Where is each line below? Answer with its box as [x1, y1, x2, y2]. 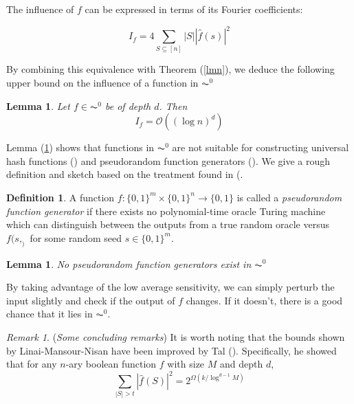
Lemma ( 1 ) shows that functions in [6, 140, 155, 155]
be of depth [104, 98, 151, 113]
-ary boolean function [65, 357, 157, 371]
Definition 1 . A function [6, 190, 115, 204]
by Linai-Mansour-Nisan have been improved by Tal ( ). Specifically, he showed [6, 343, 337, 357]
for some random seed [30, 230, 122, 245]
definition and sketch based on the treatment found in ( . [6, 167, 243, 181]
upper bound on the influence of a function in [6, 76, 199, 90]
